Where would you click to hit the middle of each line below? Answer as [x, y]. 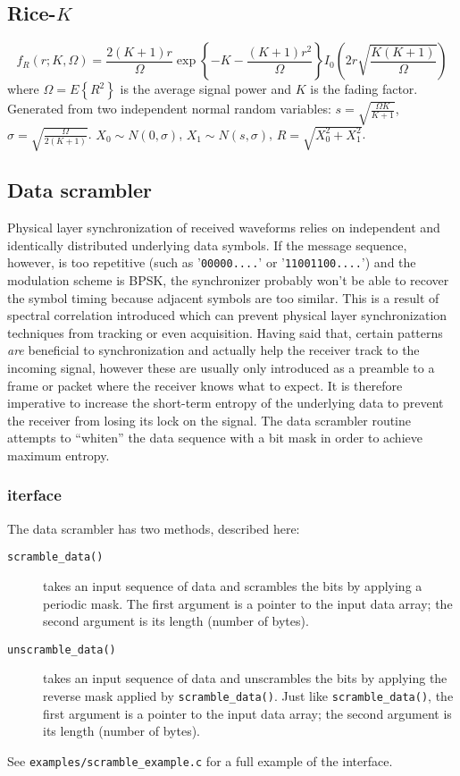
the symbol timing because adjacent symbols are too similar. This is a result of [223, 297]
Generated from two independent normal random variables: [169, 109]
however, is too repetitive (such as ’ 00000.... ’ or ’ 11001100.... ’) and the [212, 262]
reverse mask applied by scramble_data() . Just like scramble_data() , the [248, 696]
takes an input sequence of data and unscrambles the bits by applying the [245, 678]
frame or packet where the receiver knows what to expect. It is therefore [205, 385]
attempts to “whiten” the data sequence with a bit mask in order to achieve [215, 438]
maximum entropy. [59, 455]
